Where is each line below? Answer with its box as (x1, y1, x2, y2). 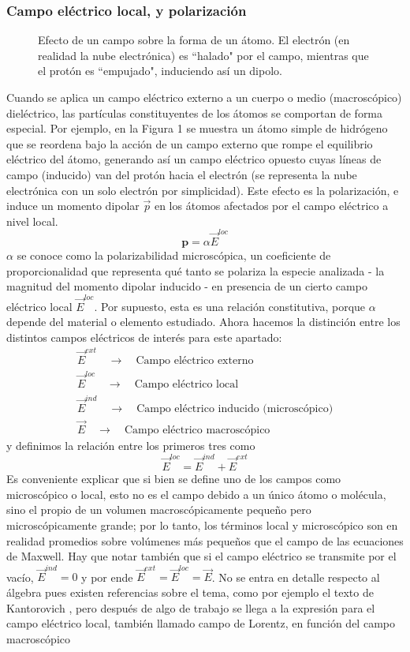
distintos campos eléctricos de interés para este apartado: (6, 328, 282, 345)
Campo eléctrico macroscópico (124, 424, 270, 436)
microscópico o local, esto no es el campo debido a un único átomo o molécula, (6, 485, 386, 502)
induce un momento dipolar (6, 197, 140, 214)
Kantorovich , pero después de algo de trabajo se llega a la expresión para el (6, 599, 375, 616)
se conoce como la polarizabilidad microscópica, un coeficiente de (17, 247, 331, 264)
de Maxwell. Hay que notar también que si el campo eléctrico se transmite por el (6, 548, 397, 564)
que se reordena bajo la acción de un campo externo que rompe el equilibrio (6, 135, 373, 152)
